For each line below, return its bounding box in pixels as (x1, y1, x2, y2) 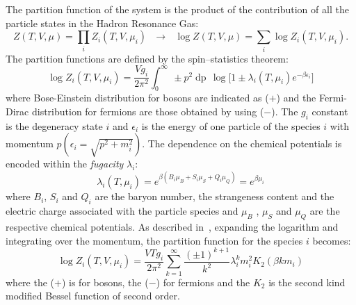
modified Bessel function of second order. (6, 288, 180, 303)
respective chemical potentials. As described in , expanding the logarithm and (6, 220, 339, 234)
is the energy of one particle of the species (141, 118, 321, 133)
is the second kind (268, 274, 346, 289)
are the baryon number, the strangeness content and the (95, 189, 334, 204)
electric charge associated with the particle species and (6, 204, 238, 218)
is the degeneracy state (6, 118, 103, 133)
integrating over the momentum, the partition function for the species (6, 233, 303, 247)
